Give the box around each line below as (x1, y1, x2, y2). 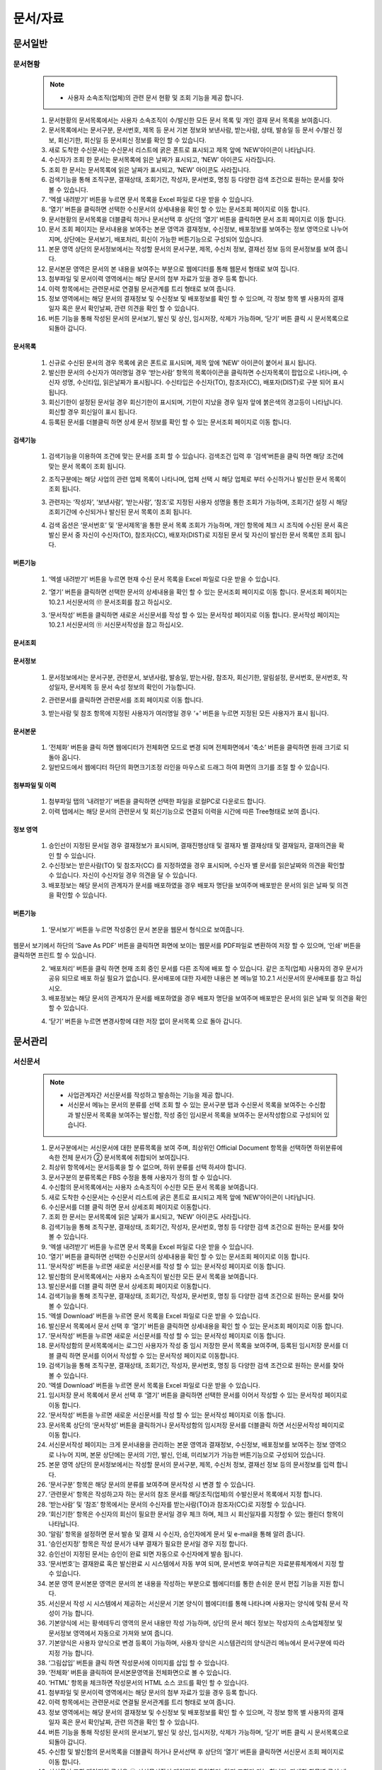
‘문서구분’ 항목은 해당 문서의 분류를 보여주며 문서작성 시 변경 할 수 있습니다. (48, 1480, 255, 1488)
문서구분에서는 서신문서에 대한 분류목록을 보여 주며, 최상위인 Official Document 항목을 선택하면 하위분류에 (48, 1143, 343, 1152)
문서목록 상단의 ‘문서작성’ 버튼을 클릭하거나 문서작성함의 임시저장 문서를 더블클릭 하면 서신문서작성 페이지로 (48, 1420, 345, 1429)
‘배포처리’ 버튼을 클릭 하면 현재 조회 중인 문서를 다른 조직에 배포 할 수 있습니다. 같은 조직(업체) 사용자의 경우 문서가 (48, 964, 364, 973)
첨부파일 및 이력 (13, 781, 57, 789)
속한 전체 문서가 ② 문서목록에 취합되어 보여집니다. (48, 1153, 190, 1161)
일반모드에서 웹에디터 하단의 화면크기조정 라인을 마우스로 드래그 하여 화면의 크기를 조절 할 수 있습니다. (48, 763, 330, 772)
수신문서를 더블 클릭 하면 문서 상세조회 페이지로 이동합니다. (48, 1202, 212, 1211)
